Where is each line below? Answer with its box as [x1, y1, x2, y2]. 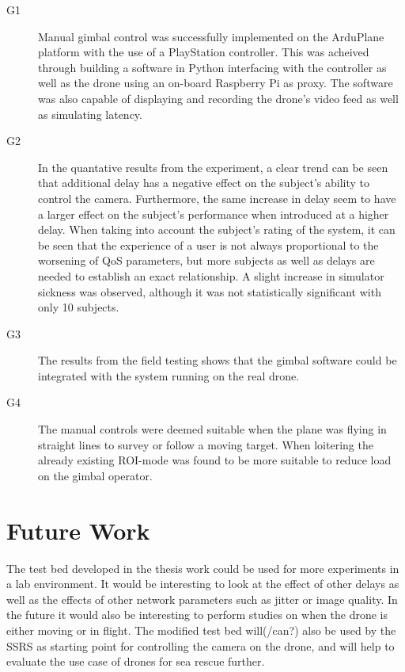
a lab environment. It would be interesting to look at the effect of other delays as [6, 575, 399, 592]
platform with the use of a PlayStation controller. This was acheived [38, 44, 369, 60]
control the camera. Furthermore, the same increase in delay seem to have [38, 189, 396, 206]
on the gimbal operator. [38, 467, 153, 483]
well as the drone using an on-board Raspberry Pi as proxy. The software [38, 74, 393, 91]
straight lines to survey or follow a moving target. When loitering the [38, 436, 373, 452]
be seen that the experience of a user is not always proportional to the [38, 236, 379, 253]
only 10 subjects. [38, 299, 119, 315]
